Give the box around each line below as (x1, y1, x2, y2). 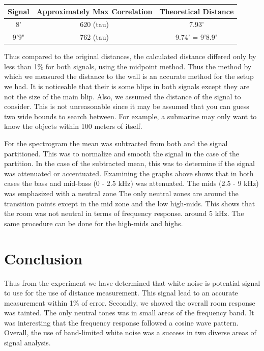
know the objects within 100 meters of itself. (4, 121, 142, 131)
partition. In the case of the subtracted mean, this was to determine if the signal (4, 158, 255, 169)
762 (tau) (80, 32, 109, 42)
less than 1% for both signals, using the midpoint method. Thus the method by (4, 61, 252, 71)
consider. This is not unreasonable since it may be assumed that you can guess (4, 101, 249, 112)
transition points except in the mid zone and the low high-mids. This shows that (4, 198, 255, 208)
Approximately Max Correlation (36, 6, 153, 16)
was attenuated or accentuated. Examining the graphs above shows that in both (4, 168, 254, 178)
